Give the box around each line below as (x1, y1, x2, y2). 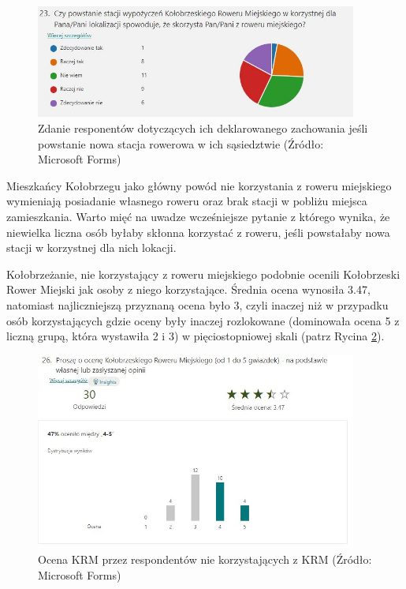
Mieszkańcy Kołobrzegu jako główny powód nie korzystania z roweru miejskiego (6, 177, 392, 193)
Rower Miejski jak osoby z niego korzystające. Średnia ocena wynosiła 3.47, (6, 281, 371, 298)
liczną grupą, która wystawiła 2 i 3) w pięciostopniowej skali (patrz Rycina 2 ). (6, 328, 385, 344)
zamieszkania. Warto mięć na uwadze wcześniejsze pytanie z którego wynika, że (6, 208, 390, 224)
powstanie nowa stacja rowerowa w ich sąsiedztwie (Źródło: (38, 135, 324, 152)
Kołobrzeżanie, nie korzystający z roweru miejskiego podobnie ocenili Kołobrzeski (6, 265, 400, 282)
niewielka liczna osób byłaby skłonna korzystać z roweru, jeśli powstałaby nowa (6, 223, 390, 240)
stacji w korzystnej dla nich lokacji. (6, 239, 177, 256)
